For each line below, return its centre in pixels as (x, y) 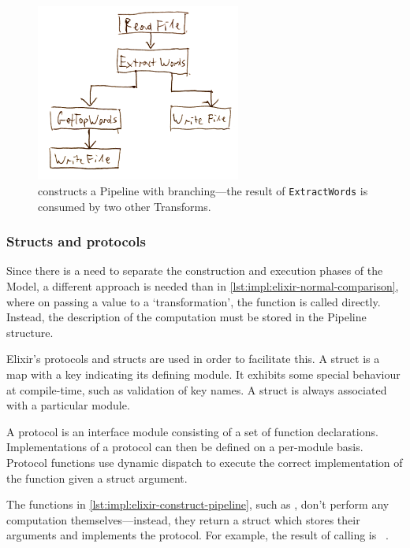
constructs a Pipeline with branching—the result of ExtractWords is (203, 191)
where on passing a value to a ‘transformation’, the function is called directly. (194, 301)
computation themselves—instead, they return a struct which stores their (183, 519)
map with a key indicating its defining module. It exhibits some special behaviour (203, 374)
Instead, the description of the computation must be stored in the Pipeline (186, 317)
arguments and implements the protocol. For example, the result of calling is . (198, 535)
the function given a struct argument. (97, 478)
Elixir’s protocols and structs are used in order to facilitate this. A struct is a (193, 359)
